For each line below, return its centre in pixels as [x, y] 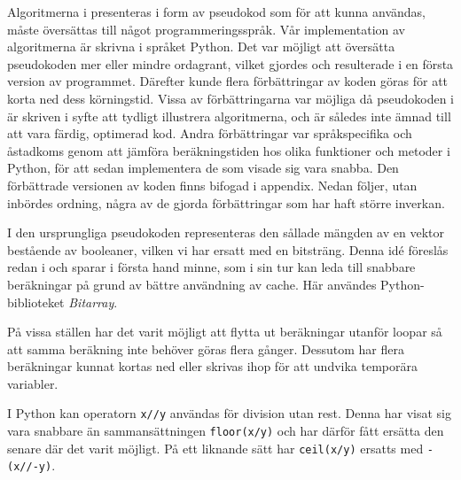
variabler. [33, 383]
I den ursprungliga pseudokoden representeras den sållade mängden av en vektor [226, 232]
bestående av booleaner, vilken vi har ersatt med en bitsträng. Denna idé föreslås [228, 249]
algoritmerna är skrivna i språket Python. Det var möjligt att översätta [201, 46]
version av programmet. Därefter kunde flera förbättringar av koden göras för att [228, 81]
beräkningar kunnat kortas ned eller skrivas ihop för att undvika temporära [213, 366]
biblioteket [36, 302]
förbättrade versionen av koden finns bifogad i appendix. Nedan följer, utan [212, 185]
